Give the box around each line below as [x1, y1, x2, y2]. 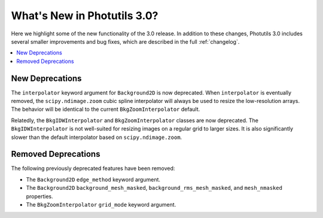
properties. [26, 192, 53, 200]
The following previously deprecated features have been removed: [11, 165, 175, 172]
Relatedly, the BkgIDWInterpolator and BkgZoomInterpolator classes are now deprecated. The [11, 117, 258, 124]
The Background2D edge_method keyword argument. [26, 175, 161, 183]
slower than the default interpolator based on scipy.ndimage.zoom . [11, 134, 182, 141]
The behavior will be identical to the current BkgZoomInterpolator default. [11, 105, 200, 113]
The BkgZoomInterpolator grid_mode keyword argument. [26, 201, 176, 208]
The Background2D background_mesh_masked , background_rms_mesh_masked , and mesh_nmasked [26, 184, 282, 192]
